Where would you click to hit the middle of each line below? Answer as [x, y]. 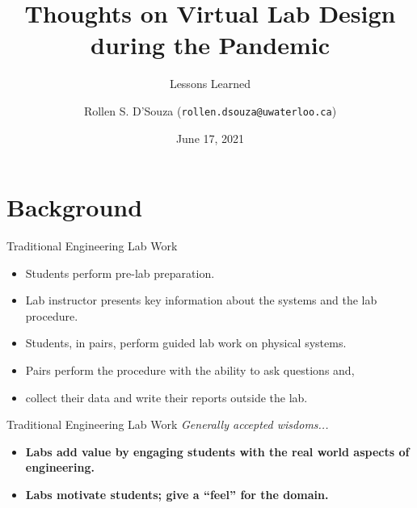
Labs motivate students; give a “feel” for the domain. [177, 495]
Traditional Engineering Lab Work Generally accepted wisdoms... [168, 424]
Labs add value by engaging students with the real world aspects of [217, 451]
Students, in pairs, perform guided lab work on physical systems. [186, 343]
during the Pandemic [210, 45]
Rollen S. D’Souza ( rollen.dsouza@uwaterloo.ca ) [210, 110]
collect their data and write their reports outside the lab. [166, 397]
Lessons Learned [210, 84]
